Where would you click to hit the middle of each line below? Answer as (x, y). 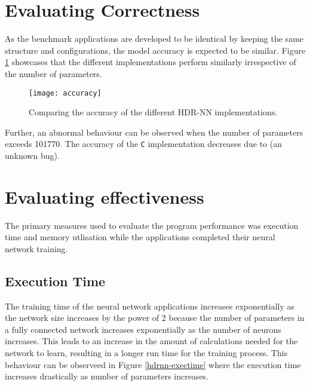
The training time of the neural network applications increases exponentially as (150, 306)
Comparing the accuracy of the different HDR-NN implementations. (153, 112)
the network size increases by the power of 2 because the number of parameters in (155, 318)
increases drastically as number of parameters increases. (107, 376)
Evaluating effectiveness (105, 196)
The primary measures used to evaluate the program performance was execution (152, 225)
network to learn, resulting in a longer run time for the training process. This (146, 353)
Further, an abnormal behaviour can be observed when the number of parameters (154, 132)
